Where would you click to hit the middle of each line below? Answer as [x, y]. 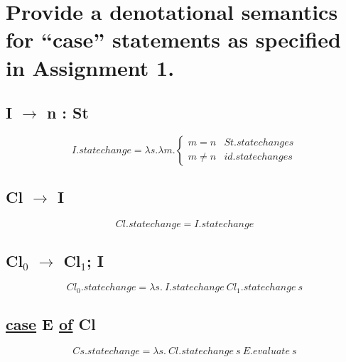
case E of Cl [51, 324]
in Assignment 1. [90, 67]
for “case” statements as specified [173, 39]
